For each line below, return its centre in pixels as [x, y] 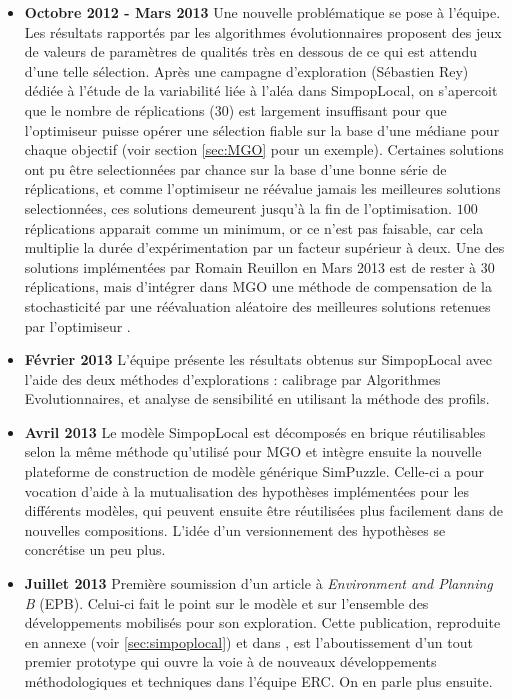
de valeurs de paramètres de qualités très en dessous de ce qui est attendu [250, 51]
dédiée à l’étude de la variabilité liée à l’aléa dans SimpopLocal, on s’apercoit [261, 90]
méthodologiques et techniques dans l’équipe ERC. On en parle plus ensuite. [258, 681]
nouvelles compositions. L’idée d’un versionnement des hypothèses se [235, 529]
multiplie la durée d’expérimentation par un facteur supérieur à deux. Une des [264, 247]
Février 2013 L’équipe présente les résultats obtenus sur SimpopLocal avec [258, 359]
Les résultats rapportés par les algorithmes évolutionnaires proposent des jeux [263, 31]
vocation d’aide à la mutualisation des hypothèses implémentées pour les [247, 490]
